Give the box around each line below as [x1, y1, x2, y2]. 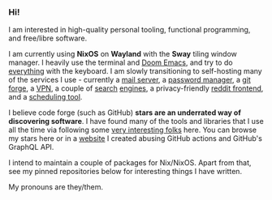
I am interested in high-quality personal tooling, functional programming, [8, 25, 251, 35]
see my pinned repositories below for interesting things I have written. [8, 167, 242, 177]
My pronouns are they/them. [8, 182, 104, 192]
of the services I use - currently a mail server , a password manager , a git [8, 75, 252, 85]
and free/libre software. [8, 33, 88, 43]
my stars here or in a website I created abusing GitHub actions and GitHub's [8, 134, 262, 143]
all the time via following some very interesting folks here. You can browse [8, 125, 257, 135]
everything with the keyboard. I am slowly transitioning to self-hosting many [8, 66, 262, 76]
